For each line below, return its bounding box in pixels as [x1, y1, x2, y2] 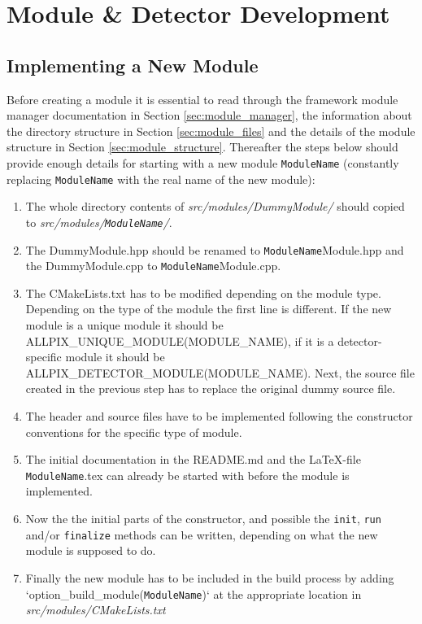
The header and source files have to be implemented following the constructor [25, 407, 413, 424]
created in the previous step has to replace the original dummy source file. [25, 380, 396, 397]
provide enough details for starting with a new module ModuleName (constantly [7, 154, 399, 171]
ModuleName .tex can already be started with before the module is [25, 466, 350, 483]
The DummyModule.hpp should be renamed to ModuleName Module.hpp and [25, 241, 404, 258]
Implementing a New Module [7, 52, 259, 77]
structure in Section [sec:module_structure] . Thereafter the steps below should [7, 138, 398, 155]
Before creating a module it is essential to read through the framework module [7, 90, 398, 107]
